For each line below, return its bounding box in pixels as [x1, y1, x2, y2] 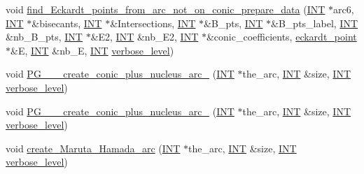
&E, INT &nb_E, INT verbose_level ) [10, 43, 174, 57]
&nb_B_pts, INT [6, 29, 83, 44]
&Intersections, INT [110, 15, 196, 30]
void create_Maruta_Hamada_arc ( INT [6, 140, 181, 155]
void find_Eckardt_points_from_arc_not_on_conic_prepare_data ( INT [6, 2, 325, 16]
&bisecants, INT [31, 15, 102, 30]
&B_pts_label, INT [271, 15, 358, 30]
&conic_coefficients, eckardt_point [206, 29, 357, 44]
